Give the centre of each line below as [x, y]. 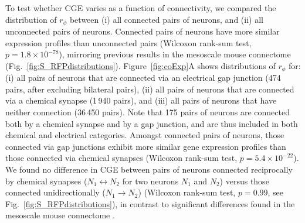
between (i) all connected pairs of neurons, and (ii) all [166, 19]
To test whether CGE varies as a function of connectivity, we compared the [141, 8]
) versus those [244, 181]
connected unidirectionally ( [55, 192]
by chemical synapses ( [46, 181]
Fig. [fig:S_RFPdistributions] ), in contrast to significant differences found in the [150, 203]
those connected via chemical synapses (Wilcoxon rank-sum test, [121, 158]
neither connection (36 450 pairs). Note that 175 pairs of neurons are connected [148, 112]
